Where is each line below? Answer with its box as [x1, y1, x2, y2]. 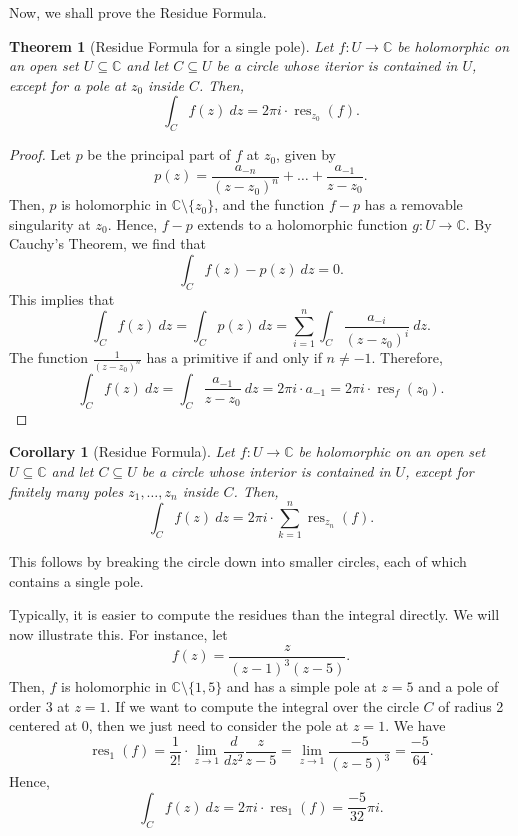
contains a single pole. [9, 570, 144, 591]
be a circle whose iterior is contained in [216, 55, 458, 76]
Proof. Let [9, 144, 71, 165]
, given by [276, 144, 336, 165]
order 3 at [9, 695, 70, 716]
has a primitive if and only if [146, 347, 322, 368]
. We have [385, 715, 446, 736]
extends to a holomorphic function [197, 213, 408, 234]
